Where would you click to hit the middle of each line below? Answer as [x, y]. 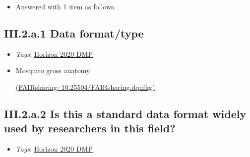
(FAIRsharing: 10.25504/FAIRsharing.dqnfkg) [85, 87]
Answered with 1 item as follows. [66, 6]
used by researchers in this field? [90, 128]
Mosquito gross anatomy [53, 70]
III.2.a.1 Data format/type [74, 33]
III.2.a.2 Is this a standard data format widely [125, 113]
